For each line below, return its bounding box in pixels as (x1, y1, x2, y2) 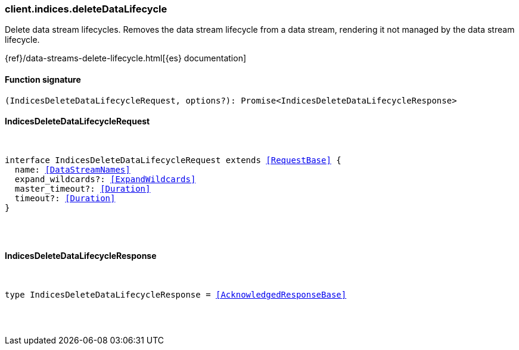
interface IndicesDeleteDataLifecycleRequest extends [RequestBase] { (5, 155, 341, 165)
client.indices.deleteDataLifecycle (5, 3, 167, 15)
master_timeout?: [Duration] (14, 183, 151, 193)
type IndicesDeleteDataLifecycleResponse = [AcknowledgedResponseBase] (5, 290, 347, 300)
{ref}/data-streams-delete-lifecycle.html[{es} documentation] (5, 53, 247, 64)
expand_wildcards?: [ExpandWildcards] (14, 174, 196, 184)
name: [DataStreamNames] (14, 164, 130, 174)
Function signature (5, 74, 81, 85)
